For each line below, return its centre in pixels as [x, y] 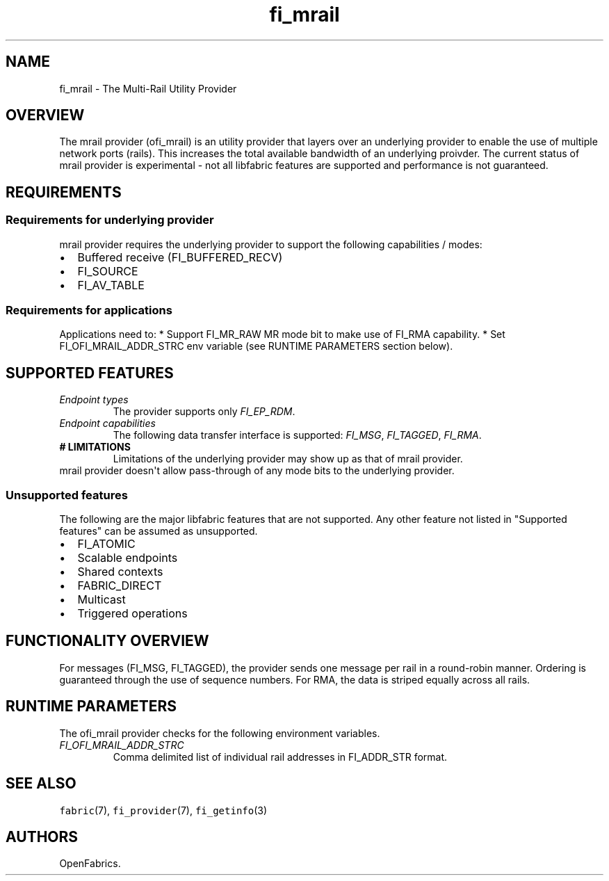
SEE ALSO [41, 784]
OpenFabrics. [90, 864]
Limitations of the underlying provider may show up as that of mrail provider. [288, 459]
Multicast [101, 599]
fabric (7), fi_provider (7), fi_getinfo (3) [163, 810]
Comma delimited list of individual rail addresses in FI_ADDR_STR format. [280, 757]
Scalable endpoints [128, 558]
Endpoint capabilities [107, 423]
